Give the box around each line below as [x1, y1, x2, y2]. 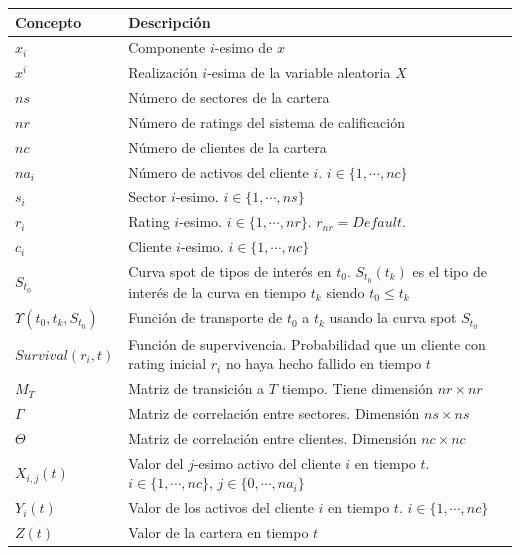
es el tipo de [412, 260, 487, 281]
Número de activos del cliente [128, 161, 309, 182]
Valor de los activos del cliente [128, 497, 314, 518]
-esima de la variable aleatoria [207, 62, 391, 83]
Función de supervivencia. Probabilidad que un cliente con [128, 333, 486, 354]
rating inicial [128, 353, 207, 374]
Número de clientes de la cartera [128, 136, 327, 157]
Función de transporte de [128, 307, 283, 328]
